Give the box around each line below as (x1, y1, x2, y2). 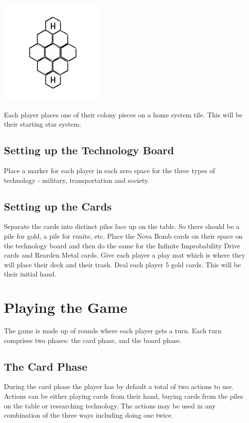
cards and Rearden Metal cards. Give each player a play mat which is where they (4, 250, 246, 260)
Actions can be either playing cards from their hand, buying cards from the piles (4, 391, 243, 401)
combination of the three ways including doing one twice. (4, 410, 173, 420)
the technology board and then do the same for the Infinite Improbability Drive (4, 240, 240, 250)
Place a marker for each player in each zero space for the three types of (4, 165, 215, 175)
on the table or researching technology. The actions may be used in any (4, 400, 216, 410)
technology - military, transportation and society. (4, 175, 150, 185)
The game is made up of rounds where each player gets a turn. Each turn (4, 325, 222, 336)
